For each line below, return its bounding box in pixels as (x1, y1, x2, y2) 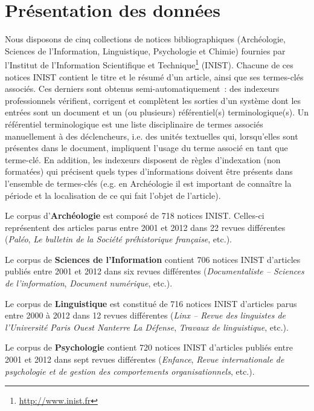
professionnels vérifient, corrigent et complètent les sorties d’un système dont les (5, 94, 301, 106)
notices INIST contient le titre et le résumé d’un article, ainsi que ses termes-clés (5, 70, 304, 83)
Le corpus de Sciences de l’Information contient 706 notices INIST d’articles (5, 253, 301, 265)
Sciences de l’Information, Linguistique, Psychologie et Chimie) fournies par (5, 44, 286, 57)
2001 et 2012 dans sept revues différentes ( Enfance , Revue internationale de (5, 353, 284, 366)
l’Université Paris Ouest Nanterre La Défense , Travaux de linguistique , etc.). (5, 320, 289, 333)
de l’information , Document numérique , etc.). (5, 277, 173, 290)
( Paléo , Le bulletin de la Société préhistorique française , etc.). (5, 233, 232, 245)
